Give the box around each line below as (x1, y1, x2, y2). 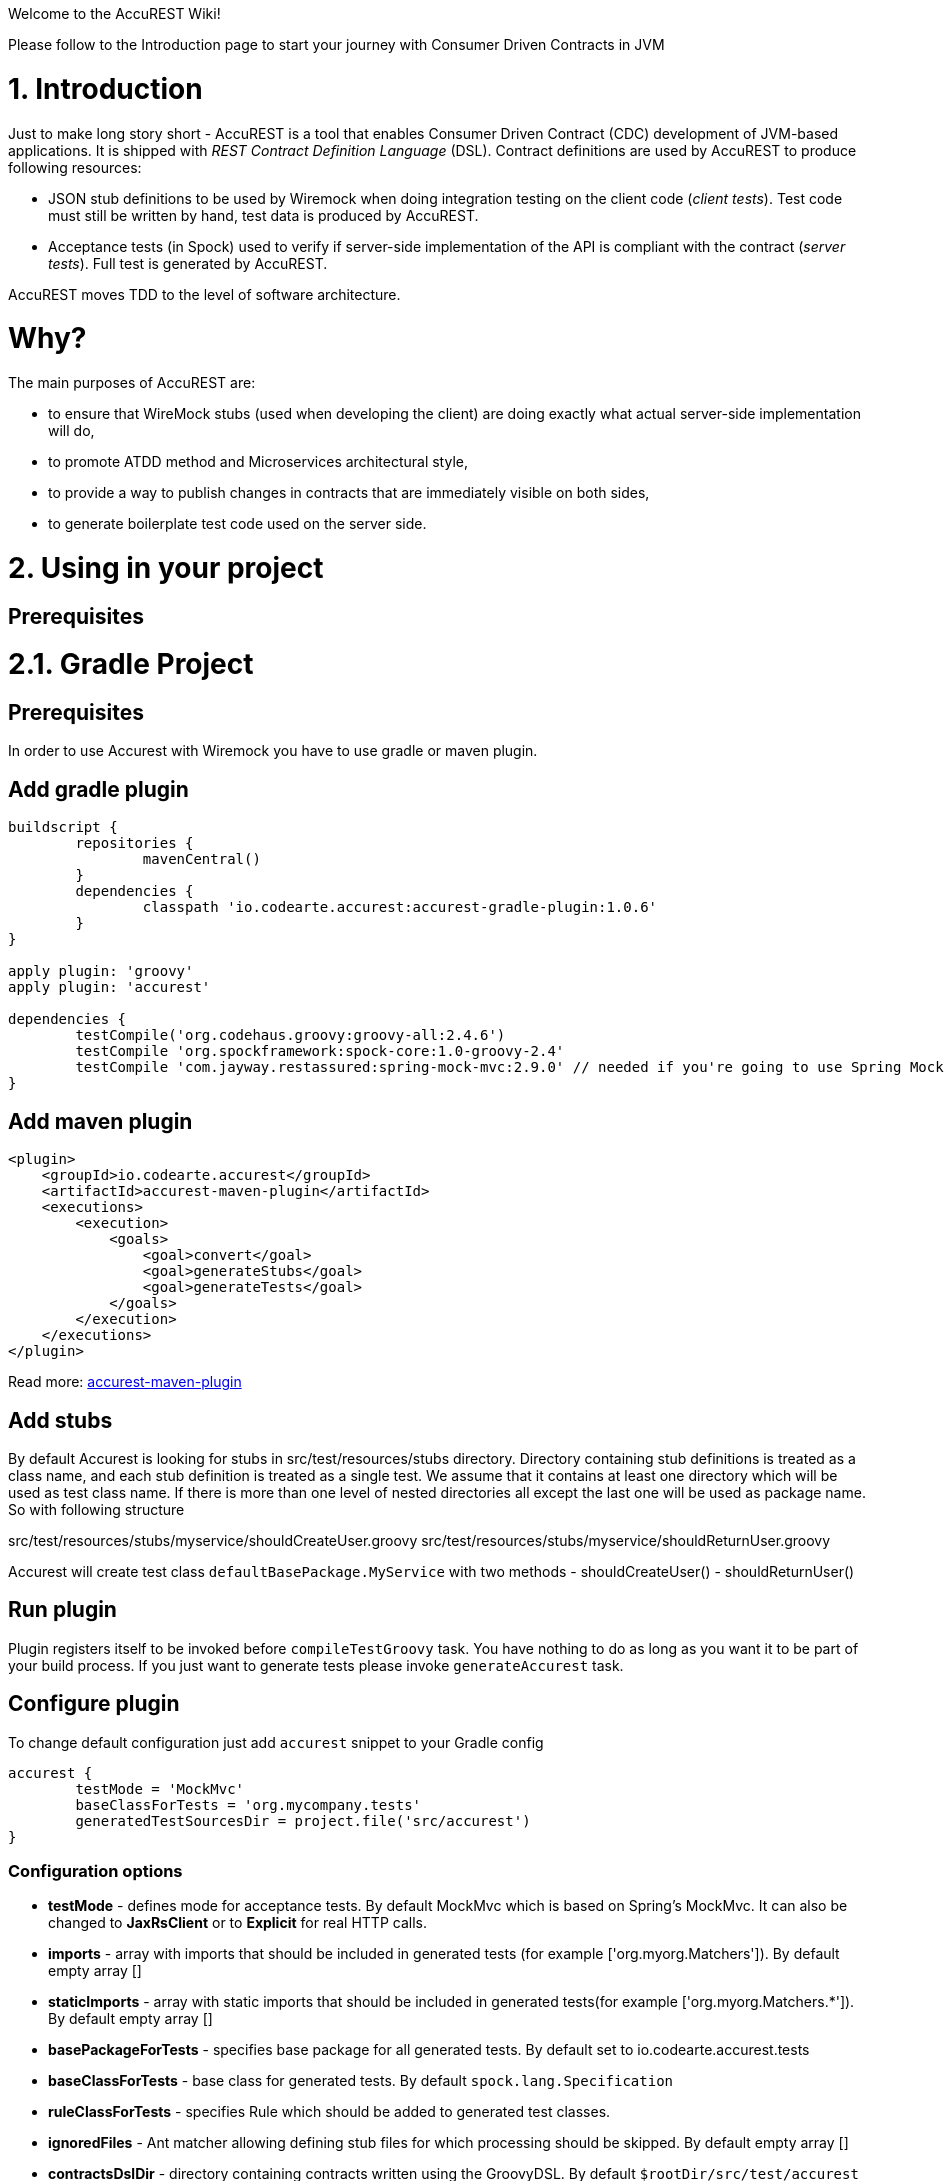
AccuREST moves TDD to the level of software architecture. (8, 285, 401, 303)
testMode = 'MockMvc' (75, 1780, 245, 1797)
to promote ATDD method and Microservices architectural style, (48, 453, 468, 470)
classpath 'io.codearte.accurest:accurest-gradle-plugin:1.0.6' (142, 899, 658, 916)
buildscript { (8, 819, 118, 836)
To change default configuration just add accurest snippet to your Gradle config (8, 1733, 544, 1751)
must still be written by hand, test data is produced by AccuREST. (48, 206, 479, 224)
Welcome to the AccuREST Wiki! (8, 5, 221, 22)
